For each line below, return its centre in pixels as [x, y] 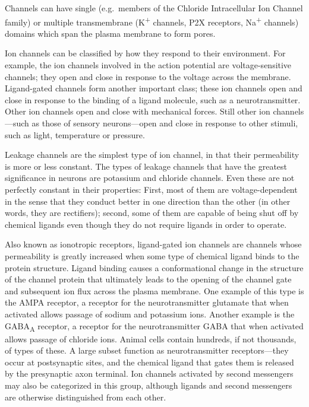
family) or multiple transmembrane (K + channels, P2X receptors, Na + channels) [152, 21]
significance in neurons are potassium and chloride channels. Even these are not [150, 178]
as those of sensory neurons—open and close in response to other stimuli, [165, 123]
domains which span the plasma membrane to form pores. [110, 33]
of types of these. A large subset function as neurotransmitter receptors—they [147, 350]
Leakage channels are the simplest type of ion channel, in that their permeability [152, 155]
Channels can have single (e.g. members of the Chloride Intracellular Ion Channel [154, 8]
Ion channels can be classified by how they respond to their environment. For [145, 53]
